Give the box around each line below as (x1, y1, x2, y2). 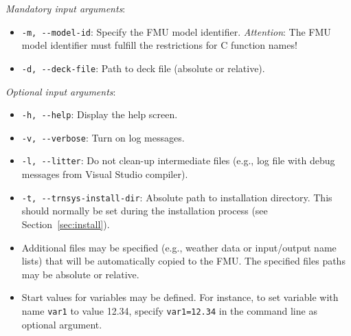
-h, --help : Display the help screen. (21, 107, 178, 122)
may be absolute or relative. (21, 267, 139, 281)
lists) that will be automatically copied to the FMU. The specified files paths (21, 254, 346, 268)
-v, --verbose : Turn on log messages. (21, 130, 185, 144)
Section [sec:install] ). (21, 216, 110, 231)
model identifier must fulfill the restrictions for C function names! (21, 38, 297, 52)
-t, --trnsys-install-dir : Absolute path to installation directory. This (21, 190, 332, 204)
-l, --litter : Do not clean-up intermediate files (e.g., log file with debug (21, 153, 335, 168)
